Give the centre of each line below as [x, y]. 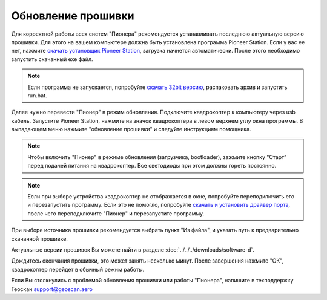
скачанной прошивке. [39, 238]
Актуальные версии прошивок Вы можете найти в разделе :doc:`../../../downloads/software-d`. [133, 249]
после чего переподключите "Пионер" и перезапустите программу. [116, 213]
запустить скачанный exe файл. [52, 59]
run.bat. [38, 95]
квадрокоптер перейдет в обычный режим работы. [78, 269]
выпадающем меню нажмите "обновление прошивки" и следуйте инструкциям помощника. [131, 129]
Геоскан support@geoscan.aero [52, 289]
